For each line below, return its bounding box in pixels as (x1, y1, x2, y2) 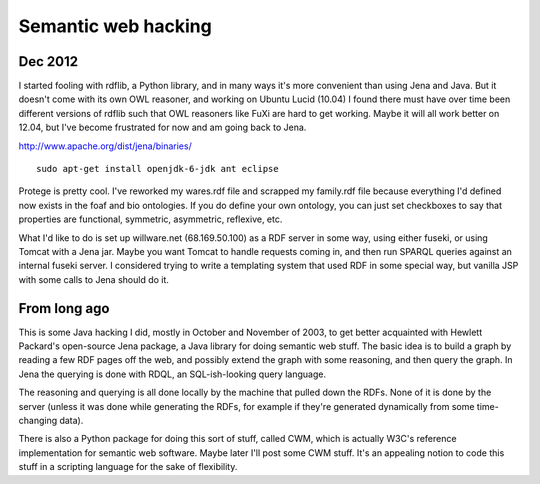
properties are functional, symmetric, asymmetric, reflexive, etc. (18, 213, 283, 225)
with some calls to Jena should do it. (18, 273, 170, 285)
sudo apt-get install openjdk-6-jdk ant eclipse (36, 163, 279, 175)
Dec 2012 (18, 53, 79, 70)
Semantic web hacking (18, 15, 212, 37)
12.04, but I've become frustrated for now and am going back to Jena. (18, 121, 307, 134)
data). (59, 415, 84, 426)
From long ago (18, 300, 110, 317)
